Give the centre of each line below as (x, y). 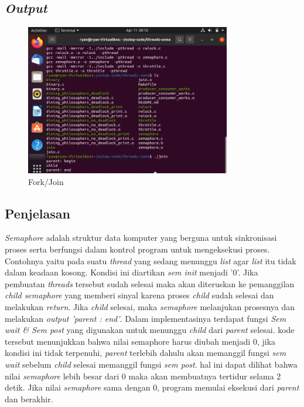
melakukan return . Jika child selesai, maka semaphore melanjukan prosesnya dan (150, 307)
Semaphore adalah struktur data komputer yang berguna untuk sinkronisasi (141, 238)
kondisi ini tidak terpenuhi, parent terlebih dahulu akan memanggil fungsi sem (146, 353)
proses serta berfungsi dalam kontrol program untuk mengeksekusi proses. (137, 249)
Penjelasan (37, 213)
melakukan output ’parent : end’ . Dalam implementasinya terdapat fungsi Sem (146, 318)
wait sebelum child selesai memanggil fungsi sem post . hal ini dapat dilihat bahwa (151, 364)
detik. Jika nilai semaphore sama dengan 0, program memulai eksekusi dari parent (152, 387)
